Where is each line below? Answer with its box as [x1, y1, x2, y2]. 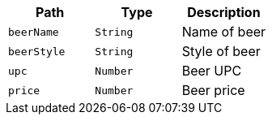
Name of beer [181, 24, 266, 40]
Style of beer [181, 43, 261, 59]
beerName [8, 25, 59, 38]
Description [187, 4, 261, 20]
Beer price [181, 82, 245, 98]
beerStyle [8, 45, 66, 58]
